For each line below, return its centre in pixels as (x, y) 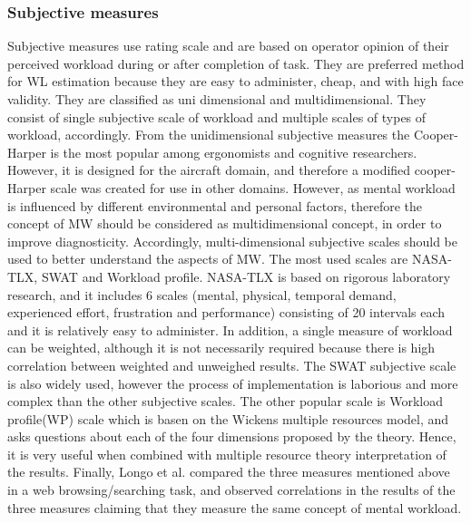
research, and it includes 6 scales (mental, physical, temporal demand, (202, 294)
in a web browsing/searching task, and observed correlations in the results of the (231, 490)
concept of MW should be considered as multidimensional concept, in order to (225, 223)
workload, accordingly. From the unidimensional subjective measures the (209, 135)
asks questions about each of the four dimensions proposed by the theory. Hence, (232, 436)
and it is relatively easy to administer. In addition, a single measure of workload (230, 329)
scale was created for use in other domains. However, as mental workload (253, 187)
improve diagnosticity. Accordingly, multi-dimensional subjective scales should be (233, 241)
